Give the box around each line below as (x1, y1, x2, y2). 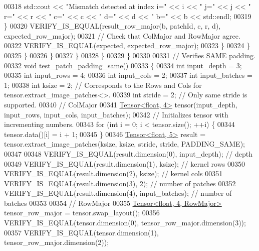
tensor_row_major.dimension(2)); (4, 237, 109, 247)
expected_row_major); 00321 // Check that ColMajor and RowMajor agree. (4, 30, 240, 41)
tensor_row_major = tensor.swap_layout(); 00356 (4, 207, 160, 218)
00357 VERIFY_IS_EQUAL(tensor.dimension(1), (4, 227, 159, 237)
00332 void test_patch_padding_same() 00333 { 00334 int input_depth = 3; (4, 60, 242, 70)
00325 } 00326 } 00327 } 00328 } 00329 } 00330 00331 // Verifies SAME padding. (4, 50, 255, 60)
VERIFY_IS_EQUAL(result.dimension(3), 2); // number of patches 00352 (4, 178, 236, 188)
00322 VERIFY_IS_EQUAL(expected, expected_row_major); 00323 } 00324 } (4, 40, 250, 51)
